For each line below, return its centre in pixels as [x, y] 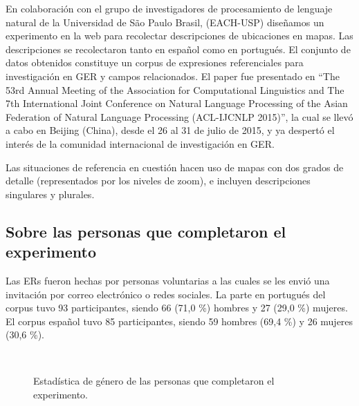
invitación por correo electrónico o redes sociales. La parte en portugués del [166, 294]
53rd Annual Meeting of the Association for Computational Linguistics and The [175, 89]
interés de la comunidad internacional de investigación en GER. [140, 143]
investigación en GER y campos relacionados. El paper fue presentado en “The [173, 76]
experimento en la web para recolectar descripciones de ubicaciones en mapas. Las [179, 36]
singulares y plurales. [50, 194]
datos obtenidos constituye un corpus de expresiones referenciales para [155, 62]
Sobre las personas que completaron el [146, 231]
